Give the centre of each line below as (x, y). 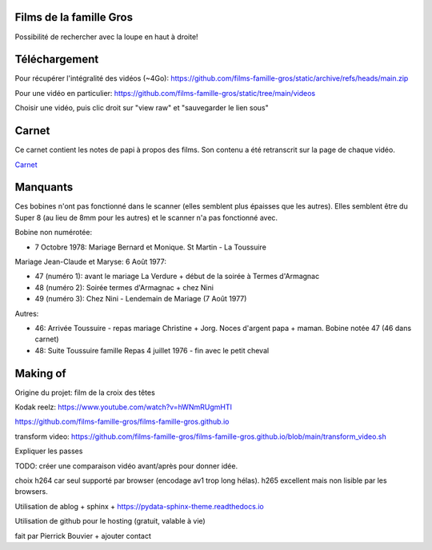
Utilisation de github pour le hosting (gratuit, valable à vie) (110, 521)
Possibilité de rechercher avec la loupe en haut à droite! (107, 37)
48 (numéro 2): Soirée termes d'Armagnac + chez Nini (124, 287)
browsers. (31, 492)
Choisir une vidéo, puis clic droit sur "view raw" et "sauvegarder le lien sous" (142, 108)
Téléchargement (57, 60)
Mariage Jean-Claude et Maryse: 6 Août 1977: (91, 261)
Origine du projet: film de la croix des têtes (85, 393)
